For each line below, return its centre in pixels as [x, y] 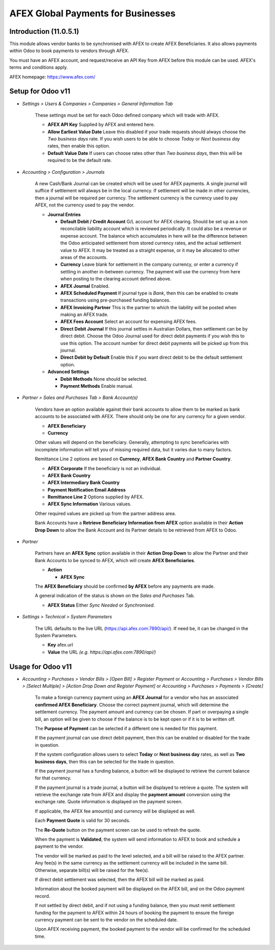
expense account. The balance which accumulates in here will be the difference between [154, 236]
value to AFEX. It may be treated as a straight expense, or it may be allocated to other [150, 250]
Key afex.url [60, 645]
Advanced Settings [68, 372]
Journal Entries [64, 214]
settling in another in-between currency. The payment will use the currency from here [150, 271]
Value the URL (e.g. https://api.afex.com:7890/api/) [102, 652]
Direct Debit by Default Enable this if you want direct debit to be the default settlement [152, 357]
